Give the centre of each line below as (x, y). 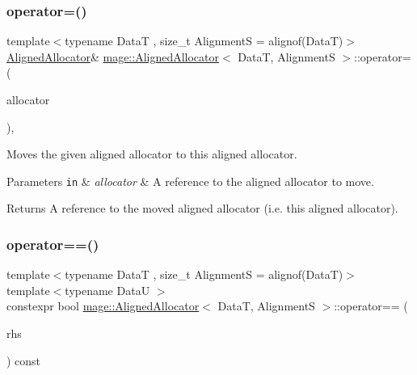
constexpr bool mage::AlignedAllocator (103, 306)
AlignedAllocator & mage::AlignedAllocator (113, 56)
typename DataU (107, 290)
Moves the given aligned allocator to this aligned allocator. (152, 154)
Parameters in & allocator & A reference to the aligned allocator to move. (190, 181)
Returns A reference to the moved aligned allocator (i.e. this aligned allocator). (202, 208)
